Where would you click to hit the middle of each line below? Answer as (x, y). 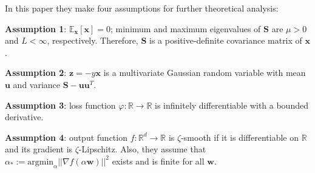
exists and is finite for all (158, 161)
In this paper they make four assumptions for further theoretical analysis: (142, 8)
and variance (37, 84)
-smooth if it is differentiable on (240, 137)
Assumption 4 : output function (66, 137)
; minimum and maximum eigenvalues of (186, 28)
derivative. (24, 117)
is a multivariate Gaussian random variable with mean (205, 73)
